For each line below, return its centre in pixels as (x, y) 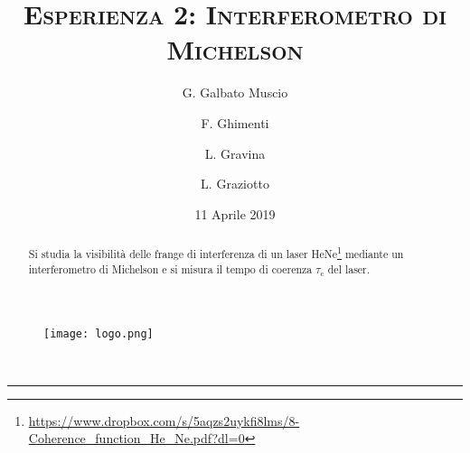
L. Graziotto (235, 184)
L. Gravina (235, 153)
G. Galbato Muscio (235, 92)
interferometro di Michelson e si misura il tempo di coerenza (170, 268)
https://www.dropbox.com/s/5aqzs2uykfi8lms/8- (164, 420)
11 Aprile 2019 (235, 213)
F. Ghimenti (235, 122)
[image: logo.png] (99, 334)
